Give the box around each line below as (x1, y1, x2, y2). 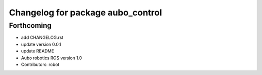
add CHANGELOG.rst (21, 35, 64, 40)
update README (21, 48, 54, 54)
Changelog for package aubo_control (9, 7, 162, 18)
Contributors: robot (21, 62, 60, 67)
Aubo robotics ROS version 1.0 (21, 55, 82, 61)
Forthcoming (9, 21, 52, 30)
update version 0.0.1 (21, 41, 62, 47)
